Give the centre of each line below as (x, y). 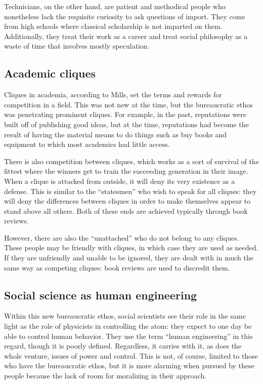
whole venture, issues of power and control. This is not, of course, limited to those (131, 355)
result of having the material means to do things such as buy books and (115, 134)
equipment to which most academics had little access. (87, 144)
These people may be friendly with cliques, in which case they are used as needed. (131, 247)
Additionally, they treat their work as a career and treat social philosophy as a (126, 36)
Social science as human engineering (101, 295)
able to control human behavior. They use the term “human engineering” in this (128, 336)
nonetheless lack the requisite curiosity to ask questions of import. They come (125, 16)
